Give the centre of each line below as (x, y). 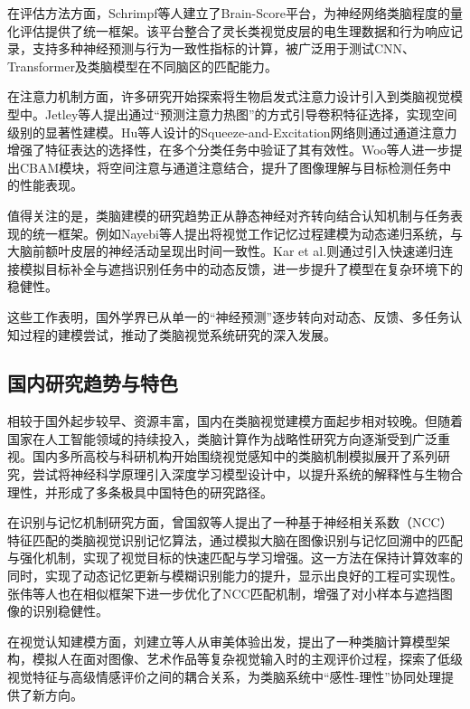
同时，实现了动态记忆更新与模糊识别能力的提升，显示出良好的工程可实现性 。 (235, 576)
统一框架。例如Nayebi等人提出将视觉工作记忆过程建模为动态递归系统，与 (247, 233)
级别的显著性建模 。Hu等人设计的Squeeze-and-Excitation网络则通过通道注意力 (232, 132)
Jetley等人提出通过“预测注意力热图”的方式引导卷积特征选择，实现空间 (251, 113)
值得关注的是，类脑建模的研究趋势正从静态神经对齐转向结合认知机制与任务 (229, 215)
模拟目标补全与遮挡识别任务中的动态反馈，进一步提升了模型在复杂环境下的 (241, 268)
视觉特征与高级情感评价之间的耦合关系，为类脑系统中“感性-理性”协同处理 (224, 677)
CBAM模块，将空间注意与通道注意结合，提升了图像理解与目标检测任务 (229, 167)
